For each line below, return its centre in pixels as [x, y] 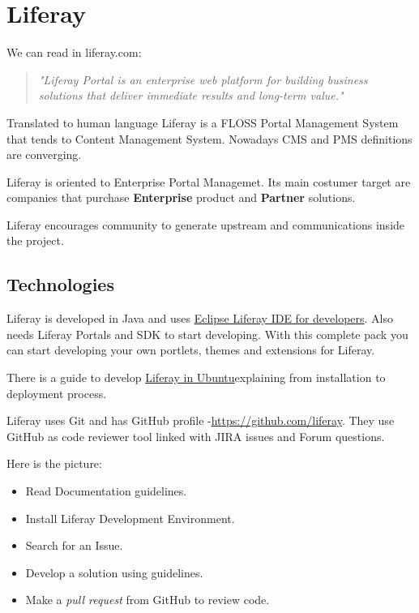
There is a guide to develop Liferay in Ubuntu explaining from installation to [196, 377]
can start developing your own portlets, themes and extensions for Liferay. [191, 350]
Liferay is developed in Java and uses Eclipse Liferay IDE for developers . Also [200, 318]
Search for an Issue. [74, 545]
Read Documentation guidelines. [106, 491]
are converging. [44, 154]
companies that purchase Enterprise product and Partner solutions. [181, 197]
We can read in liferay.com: [74, 52]
